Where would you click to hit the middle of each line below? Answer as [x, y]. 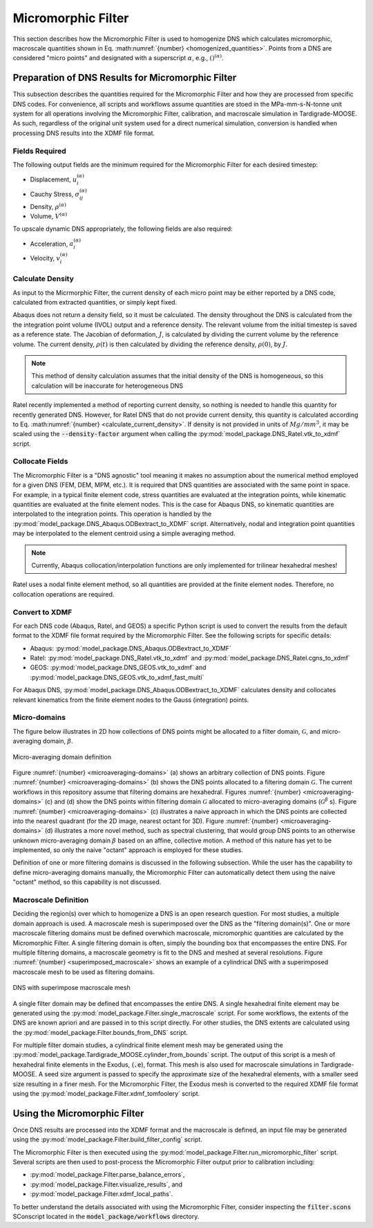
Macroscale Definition [51, 900]
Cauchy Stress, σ [55, 194]
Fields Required [40, 151]
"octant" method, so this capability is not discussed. [87, 882]
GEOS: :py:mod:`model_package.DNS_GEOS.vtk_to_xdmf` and [118, 667]
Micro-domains [39, 718]
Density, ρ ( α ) [48, 206]
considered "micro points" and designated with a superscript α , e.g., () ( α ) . [118, 57]
